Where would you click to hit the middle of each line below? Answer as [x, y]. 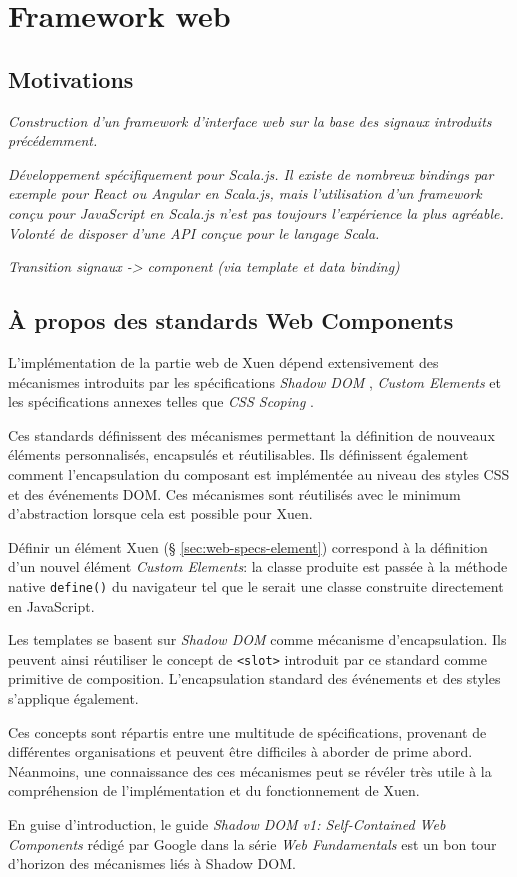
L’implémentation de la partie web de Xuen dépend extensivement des [223, 361]
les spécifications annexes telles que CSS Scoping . [161, 401]
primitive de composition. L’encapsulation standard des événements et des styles [254, 678]
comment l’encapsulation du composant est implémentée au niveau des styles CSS [259, 473]
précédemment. [53, 140]
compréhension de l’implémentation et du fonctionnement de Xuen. [214, 790]
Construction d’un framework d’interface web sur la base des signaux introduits [250, 120]
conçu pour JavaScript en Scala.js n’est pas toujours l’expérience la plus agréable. [256, 212]
